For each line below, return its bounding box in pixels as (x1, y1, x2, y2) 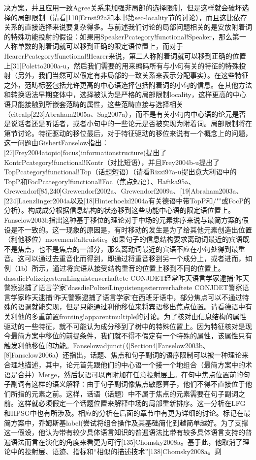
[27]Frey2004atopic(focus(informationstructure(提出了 (4, 147, 167, 157)
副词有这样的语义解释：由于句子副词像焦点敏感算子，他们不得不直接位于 (10, 379, 245, 389)
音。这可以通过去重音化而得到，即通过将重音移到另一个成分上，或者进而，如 (4, 253, 252, 263)
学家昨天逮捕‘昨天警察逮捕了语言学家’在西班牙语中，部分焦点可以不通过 (10, 292, 242, 302)
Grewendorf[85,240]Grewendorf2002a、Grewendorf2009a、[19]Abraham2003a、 (4, 186, 243, 196)
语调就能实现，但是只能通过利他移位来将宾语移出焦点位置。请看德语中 (17, 301, 245, 312)
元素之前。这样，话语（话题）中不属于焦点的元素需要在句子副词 (31, 388, 238, 398)
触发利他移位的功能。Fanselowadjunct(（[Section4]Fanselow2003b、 (4, 340, 210, 350)
